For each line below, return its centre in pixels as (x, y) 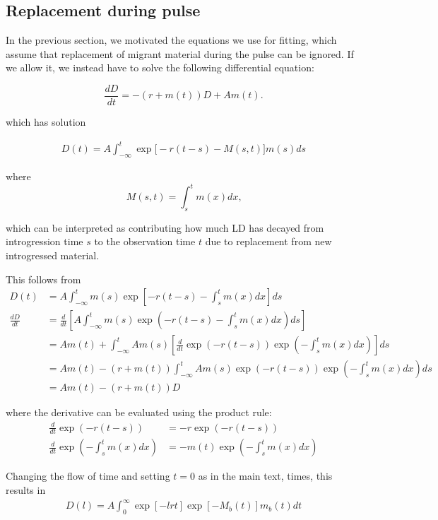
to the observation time (145, 241)
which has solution (46, 122)
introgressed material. (53, 255)
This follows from (43, 279)
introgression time (45, 241)
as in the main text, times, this (265, 476)
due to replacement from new (268, 241)
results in (26, 489)
